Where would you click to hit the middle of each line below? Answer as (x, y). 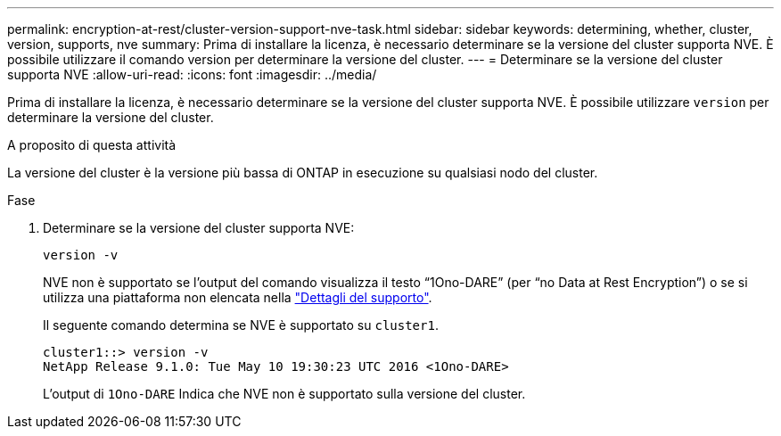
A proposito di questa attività (92, 145)
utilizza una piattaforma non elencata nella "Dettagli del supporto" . (238, 297)
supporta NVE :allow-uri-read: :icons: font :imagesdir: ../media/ (192, 74)
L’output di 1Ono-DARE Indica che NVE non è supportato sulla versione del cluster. (284, 394)
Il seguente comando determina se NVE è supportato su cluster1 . (241, 325)
